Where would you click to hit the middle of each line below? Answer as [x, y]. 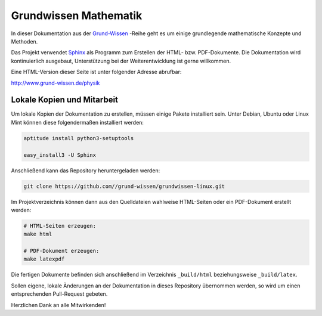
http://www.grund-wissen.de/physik [55, 83]
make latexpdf [44, 259]
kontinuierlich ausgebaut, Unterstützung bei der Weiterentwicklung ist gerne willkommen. [121, 61]
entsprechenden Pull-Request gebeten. [59, 294]
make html [38, 234]
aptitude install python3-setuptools [79, 138]
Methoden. [24, 41]
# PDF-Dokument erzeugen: [61, 251]
